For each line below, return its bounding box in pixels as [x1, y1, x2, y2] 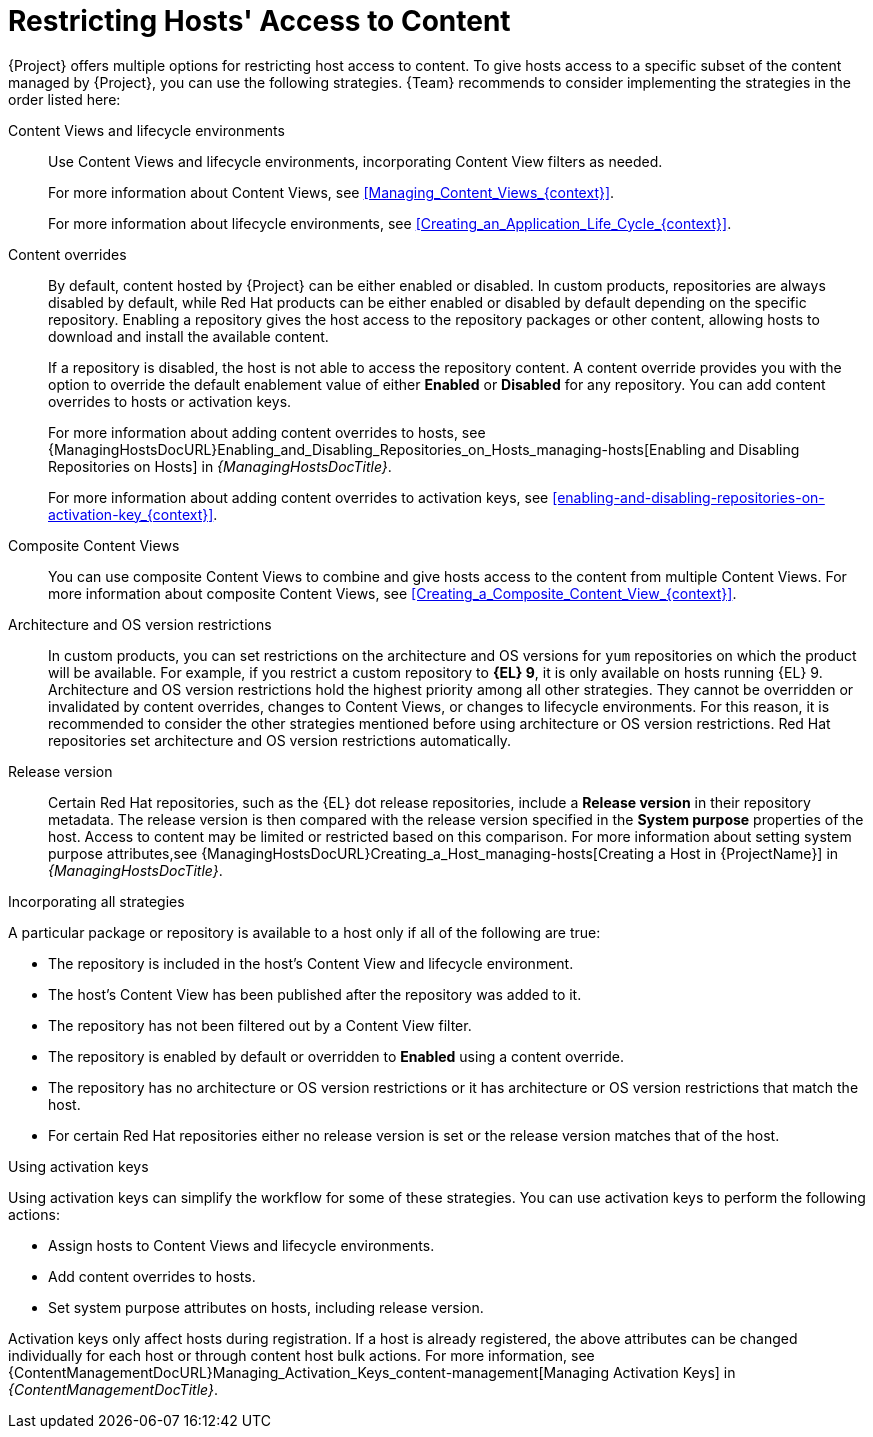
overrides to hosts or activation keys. [48, 392, 292, 410]
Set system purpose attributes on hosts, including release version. [48, 1298, 484, 1316]
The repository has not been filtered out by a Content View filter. [48, 1016, 472, 1034]
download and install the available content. [48, 327, 329, 345]
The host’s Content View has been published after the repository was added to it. [48, 985, 582, 1003]
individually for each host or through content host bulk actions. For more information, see [8, 1346, 595, 1364]
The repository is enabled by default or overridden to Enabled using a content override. [48, 1047, 624, 1065]
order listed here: [8, 90, 121, 108]
